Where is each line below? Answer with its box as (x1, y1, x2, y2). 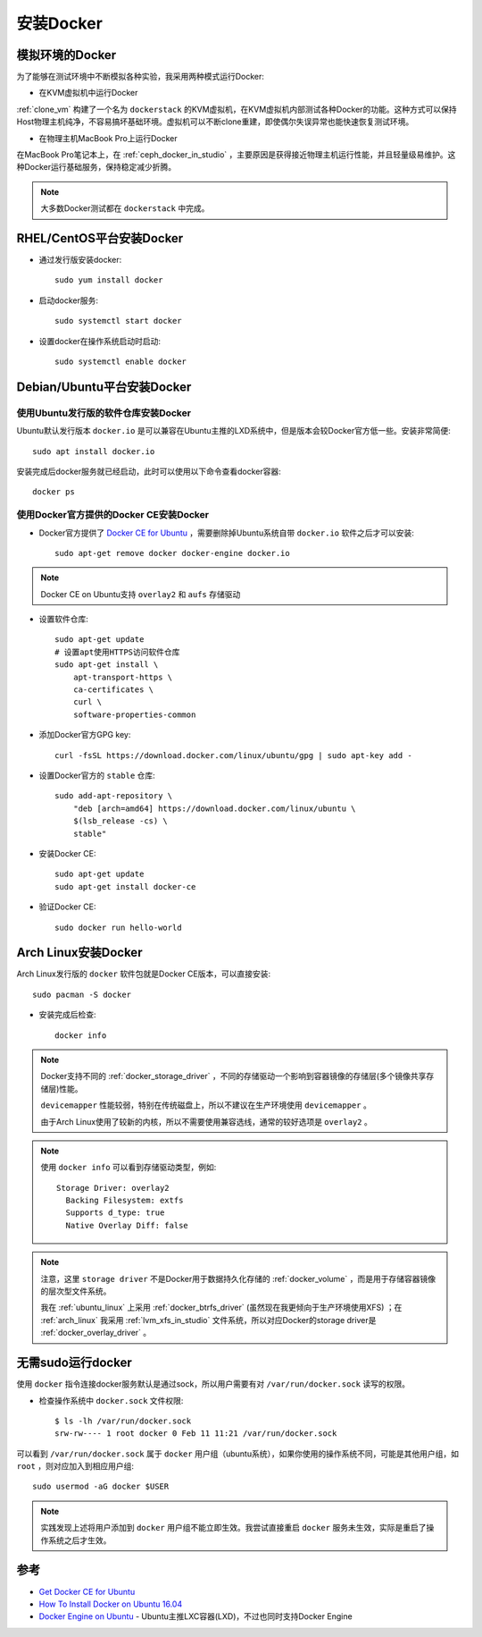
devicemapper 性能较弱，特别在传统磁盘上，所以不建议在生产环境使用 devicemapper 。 (40, 1100, 372, 1110)
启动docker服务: (38, 295, 98, 306)
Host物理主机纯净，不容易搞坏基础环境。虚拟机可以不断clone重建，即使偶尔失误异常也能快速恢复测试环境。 (16, 116, 414, 127)
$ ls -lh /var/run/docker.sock (54, 1415, 192, 1426)
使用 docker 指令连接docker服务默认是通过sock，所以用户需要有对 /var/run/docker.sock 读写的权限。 (16, 1379, 411, 1389)
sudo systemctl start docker (54, 316, 182, 326)
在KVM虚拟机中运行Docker (38, 88, 138, 98)
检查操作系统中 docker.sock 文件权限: (38, 1395, 184, 1405)
